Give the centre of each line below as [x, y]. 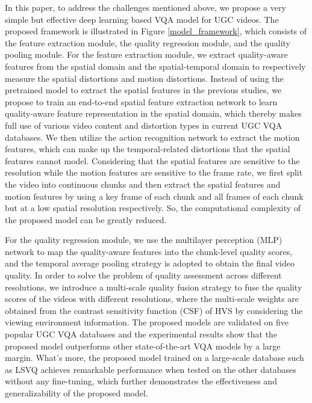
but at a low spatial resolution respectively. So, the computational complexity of [153, 208]
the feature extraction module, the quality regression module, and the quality [148, 42]
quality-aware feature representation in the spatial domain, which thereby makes [153, 113]
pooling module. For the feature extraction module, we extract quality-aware [146, 54]
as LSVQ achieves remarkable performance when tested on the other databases [151, 369]
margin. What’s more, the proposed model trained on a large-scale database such [154, 358]
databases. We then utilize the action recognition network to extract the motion [152, 137]
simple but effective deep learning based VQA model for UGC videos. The [142, 19]
